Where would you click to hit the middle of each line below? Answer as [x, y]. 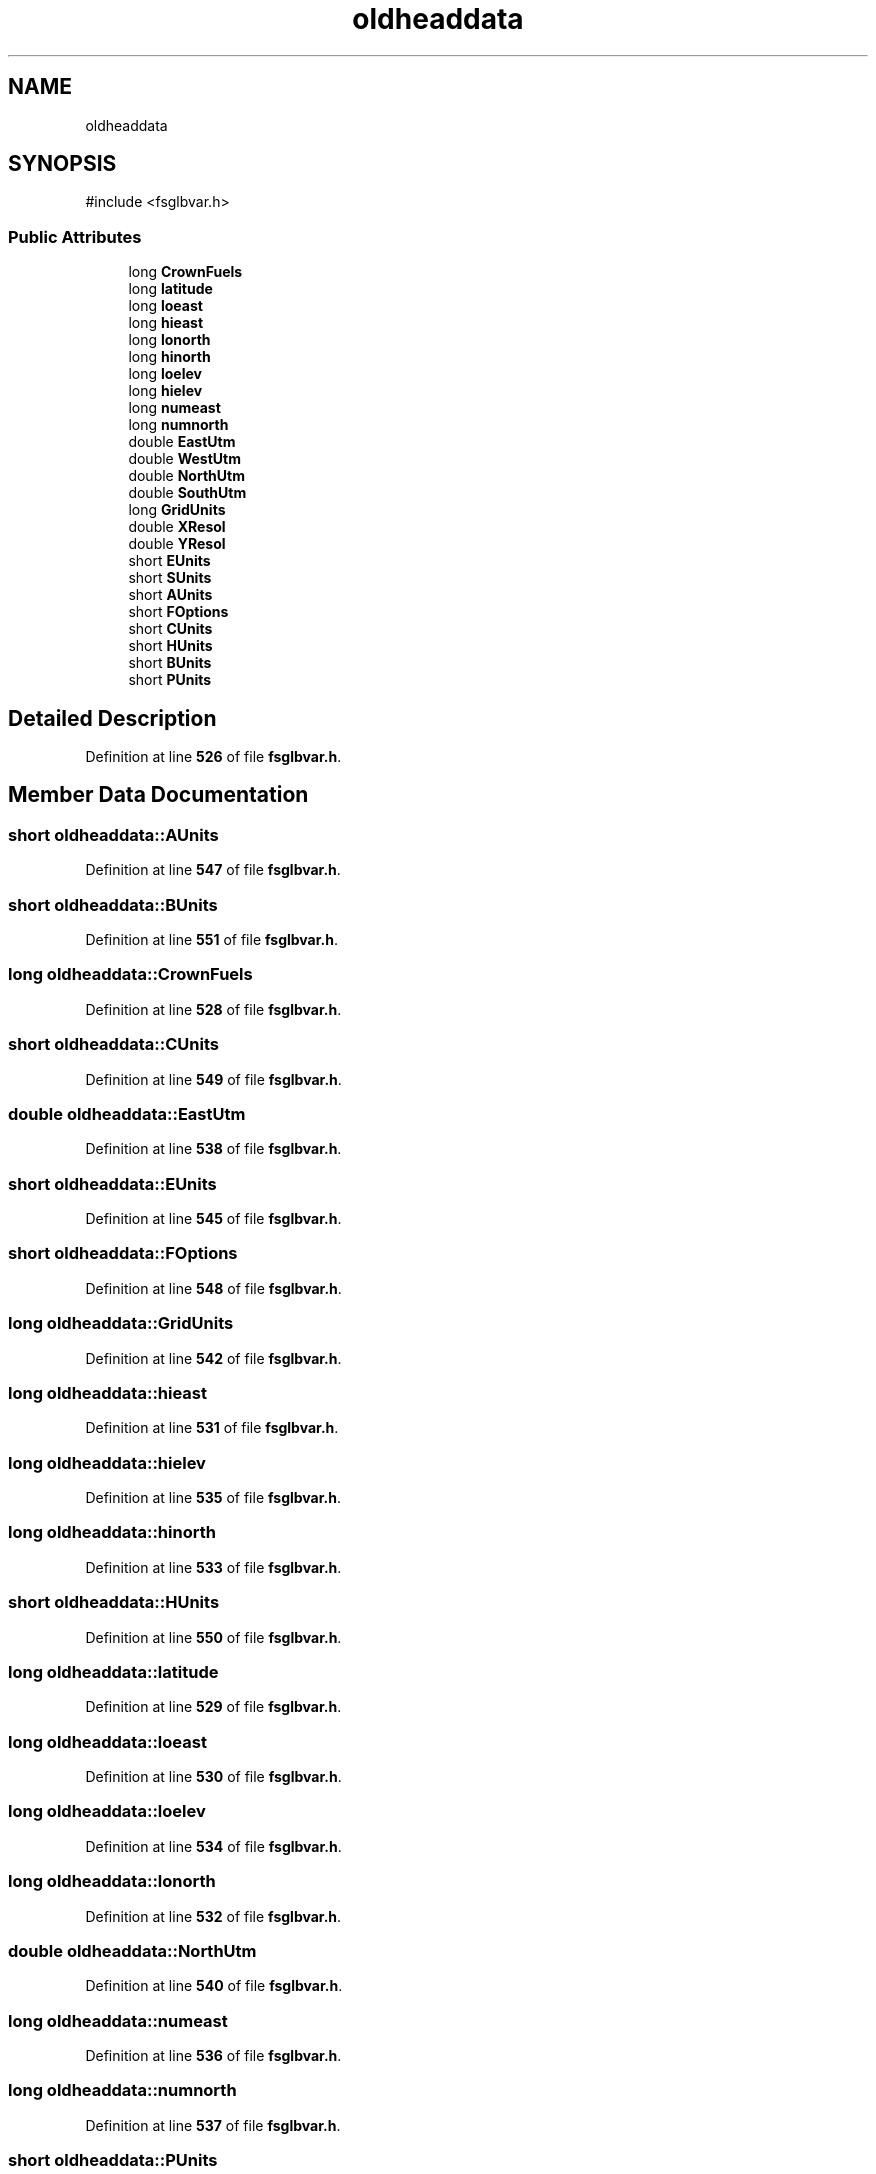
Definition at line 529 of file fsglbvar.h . [213, 1707]
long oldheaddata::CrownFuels [130, 974]
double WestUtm [184, 459]
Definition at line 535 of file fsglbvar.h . [213, 1497]
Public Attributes [75, 236]
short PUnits [170, 680]
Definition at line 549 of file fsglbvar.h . [213, 1079]
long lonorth [169, 340]
